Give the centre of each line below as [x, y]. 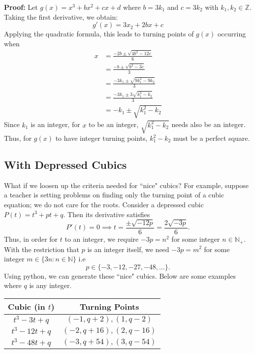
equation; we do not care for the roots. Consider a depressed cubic [104, 205]
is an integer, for [55, 124]
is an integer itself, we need [128, 249]
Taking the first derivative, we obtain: [61, 16]
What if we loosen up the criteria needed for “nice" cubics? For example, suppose [127, 185]
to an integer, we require [102, 239]
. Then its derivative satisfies [107, 214]
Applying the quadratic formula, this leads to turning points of [99, 34]
